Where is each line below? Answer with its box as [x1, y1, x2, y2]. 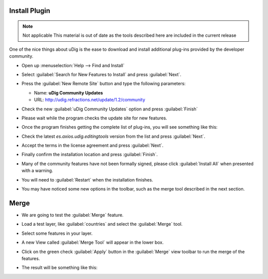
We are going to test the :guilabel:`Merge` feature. [21, 212, 124, 218]
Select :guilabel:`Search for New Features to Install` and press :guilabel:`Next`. [21, 71, 182, 77]
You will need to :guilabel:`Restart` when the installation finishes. [21, 177, 153, 183]
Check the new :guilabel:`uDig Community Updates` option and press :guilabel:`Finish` [21, 106, 198, 112]
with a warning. [21, 168, 53, 174]
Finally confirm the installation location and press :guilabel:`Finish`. [21, 152, 158, 158]
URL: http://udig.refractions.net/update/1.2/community [34, 97, 145, 103]
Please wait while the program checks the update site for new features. [21, 115, 167, 121]
